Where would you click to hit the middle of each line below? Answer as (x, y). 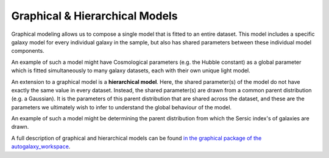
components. (28, 51)
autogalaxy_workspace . (41, 146)
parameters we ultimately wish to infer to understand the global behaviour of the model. (121, 107)
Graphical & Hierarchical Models (94, 16)
